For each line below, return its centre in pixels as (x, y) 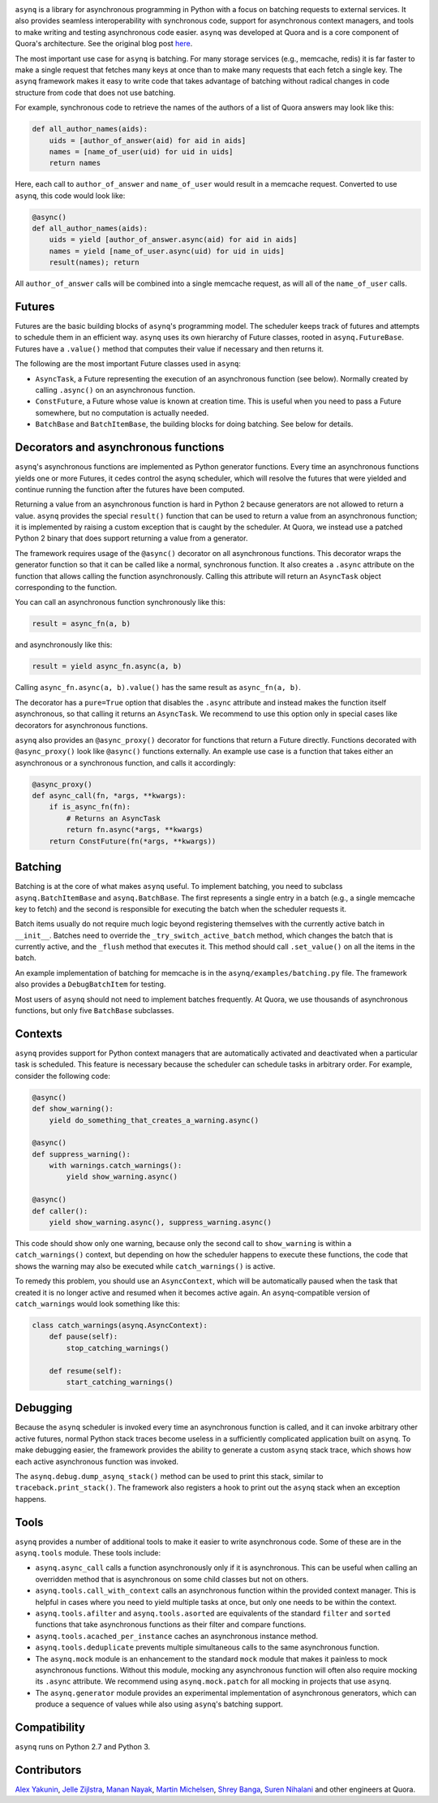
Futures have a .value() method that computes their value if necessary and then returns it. (170, 348)
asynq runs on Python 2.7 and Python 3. (83, 1747)
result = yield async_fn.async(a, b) (107, 666)
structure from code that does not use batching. (95, 93)
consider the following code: (63, 1076)
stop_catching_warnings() (118, 1348)
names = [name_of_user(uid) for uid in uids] (141, 151)
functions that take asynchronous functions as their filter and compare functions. (171, 1624)
